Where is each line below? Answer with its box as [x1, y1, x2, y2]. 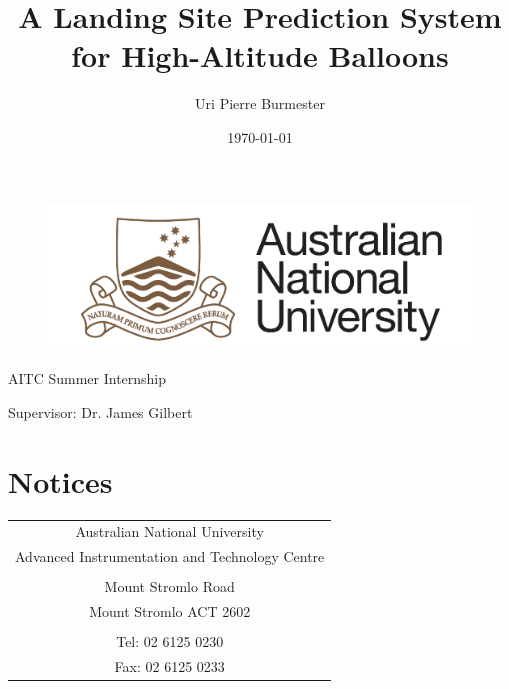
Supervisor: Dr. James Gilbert [8, 401, 193, 422]
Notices [8, 460, 113, 501]
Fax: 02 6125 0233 [114, 656, 225, 677]
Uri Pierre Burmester [195, 93, 325, 114]
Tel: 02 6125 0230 [116, 631, 224, 652]
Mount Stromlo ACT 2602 [89, 601, 251, 622]
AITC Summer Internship [8, 368, 167, 389]
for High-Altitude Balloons [71, 35, 449, 76]
